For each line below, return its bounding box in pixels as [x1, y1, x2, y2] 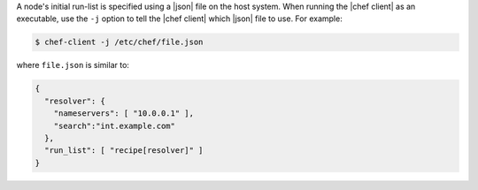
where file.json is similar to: [16, 60, 130, 71]
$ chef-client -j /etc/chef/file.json [35, 37, 204, 48]
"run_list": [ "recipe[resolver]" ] [44, 146, 204, 156]
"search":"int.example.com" [53, 120, 176, 131]
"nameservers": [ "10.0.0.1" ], [53, 109, 195, 118]
